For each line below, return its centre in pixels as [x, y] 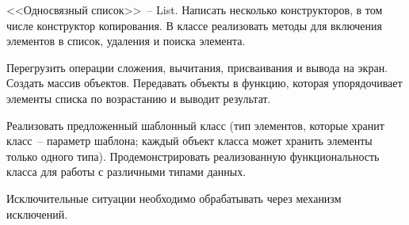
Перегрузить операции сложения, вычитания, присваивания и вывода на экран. [197, 67]
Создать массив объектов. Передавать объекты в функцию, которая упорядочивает [204, 83]
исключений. [37, 214]
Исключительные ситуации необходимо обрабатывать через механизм [174, 198]
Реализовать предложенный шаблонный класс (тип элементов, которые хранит [195, 125]
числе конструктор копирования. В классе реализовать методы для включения [194, 25]
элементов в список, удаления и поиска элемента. [126, 41]
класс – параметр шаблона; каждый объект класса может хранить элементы [189, 141]
